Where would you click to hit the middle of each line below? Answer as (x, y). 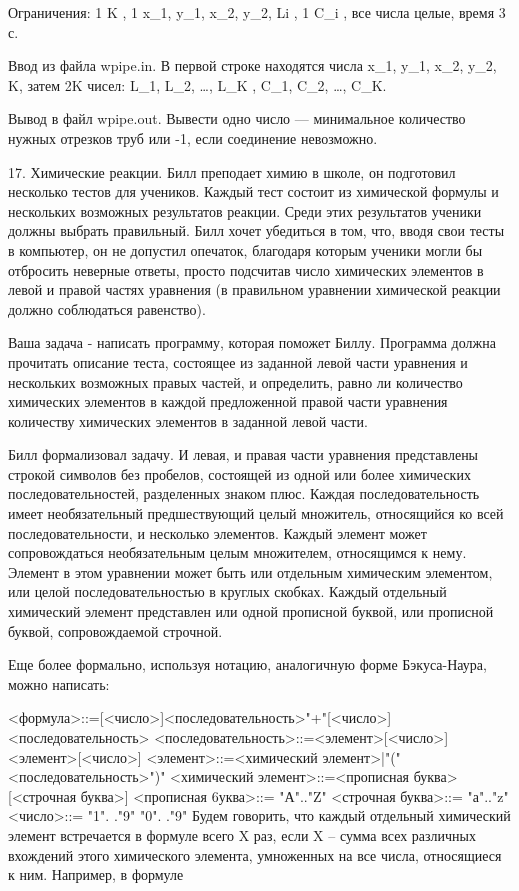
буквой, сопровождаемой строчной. (115, 630)
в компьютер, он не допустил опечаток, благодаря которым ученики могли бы (245, 249)
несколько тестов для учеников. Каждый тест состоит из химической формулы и (253, 191)
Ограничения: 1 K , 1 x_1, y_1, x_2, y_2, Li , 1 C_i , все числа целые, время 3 (257, 12)
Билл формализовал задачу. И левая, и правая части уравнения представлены (243, 454)
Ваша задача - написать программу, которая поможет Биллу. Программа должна (252, 342)
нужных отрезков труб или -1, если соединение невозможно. (193, 137)
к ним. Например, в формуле (96, 874)
